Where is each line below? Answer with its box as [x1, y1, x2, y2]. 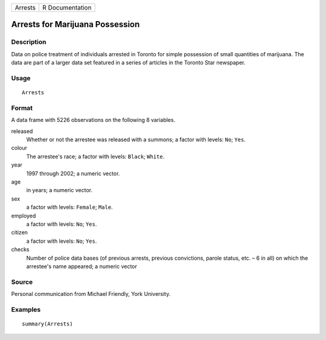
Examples [11, 305, 41, 313]
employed [11, 212, 36, 219]
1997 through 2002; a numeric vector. [26, 170, 120, 177]
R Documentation [42, 4, 92, 11]
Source [11, 278, 33, 286]
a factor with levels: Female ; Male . [26, 204, 113, 211]
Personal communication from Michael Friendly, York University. [11, 290, 171, 298]
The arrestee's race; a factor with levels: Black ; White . [26, 153, 165, 160]
